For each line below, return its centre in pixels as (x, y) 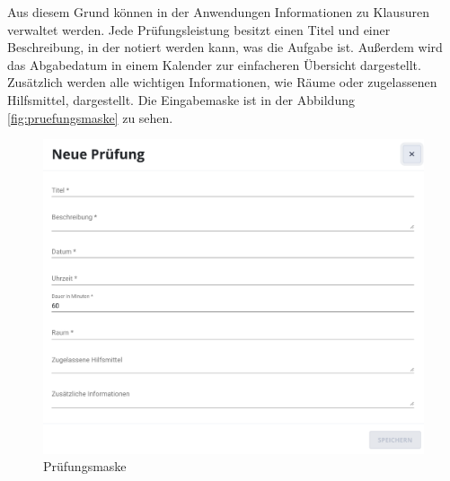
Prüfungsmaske (85, 466)
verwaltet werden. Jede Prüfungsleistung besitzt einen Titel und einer (199, 29)
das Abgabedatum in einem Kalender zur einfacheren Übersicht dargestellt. (214, 64)
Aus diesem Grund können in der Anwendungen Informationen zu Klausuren (218, 12)
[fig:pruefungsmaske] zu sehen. (90, 117)
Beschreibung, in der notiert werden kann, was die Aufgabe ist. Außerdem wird (225, 47)
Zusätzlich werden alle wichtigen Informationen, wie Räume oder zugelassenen (222, 82)
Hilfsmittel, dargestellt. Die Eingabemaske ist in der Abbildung (181, 99)
